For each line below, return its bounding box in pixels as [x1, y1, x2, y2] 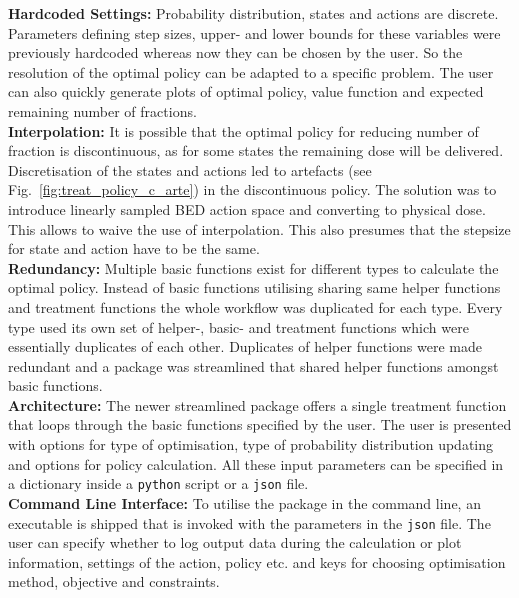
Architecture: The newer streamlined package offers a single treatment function [8, 394, 507, 415]
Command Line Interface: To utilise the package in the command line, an [8, 492, 481, 513]
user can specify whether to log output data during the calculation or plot [8, 532, 462, 553]
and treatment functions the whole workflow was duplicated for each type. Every [8, 296, 503, 317]
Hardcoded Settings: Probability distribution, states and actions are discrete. [8, 3, 499, 23]
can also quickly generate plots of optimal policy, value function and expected [8, 81, 484, 102]
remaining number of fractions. [8, 100, 197, 121]
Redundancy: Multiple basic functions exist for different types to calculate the [8, 257, 499, 278]
